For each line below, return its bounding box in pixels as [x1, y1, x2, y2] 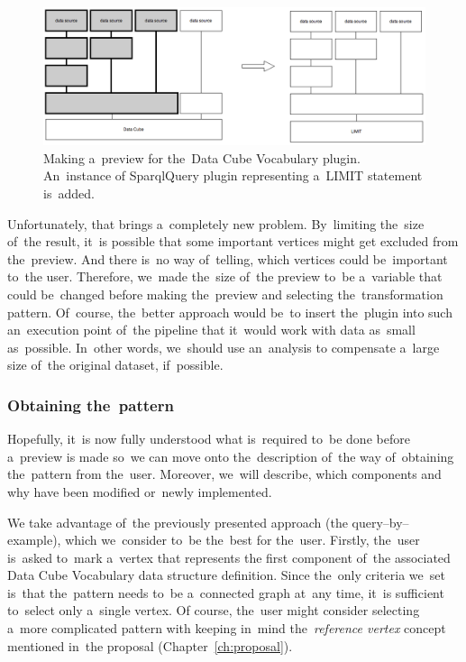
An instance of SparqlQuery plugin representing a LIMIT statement [43, 166, 423, 185]
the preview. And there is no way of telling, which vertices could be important [7, 249, 448, 268]
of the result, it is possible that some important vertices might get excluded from [7, 232, 459, 251]
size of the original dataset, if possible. [7, 355, 224, 374]
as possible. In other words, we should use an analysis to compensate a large [7, 337, 440, 356]
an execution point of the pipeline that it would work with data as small [7, 320, 416, 339]
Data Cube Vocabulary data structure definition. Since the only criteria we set [7, 565, 445, 584]
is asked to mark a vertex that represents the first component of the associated [7, 547, 451, 566]
